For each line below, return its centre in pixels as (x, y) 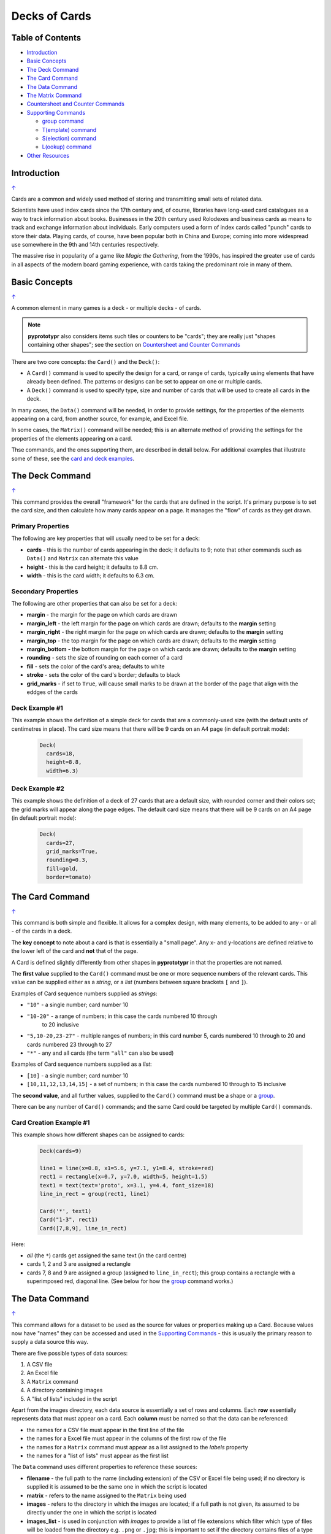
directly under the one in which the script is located (92, 1513)
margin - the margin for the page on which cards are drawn (102, 615)
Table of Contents (46, 38)
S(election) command (69, 138)
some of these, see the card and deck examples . (73, 458)
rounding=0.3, (67, 860)
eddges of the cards (52, 692)
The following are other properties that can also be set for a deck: (94, 604)
